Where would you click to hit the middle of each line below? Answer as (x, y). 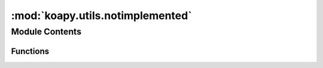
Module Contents (46, 32)
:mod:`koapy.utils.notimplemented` (101, 16)
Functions (30, 51)
